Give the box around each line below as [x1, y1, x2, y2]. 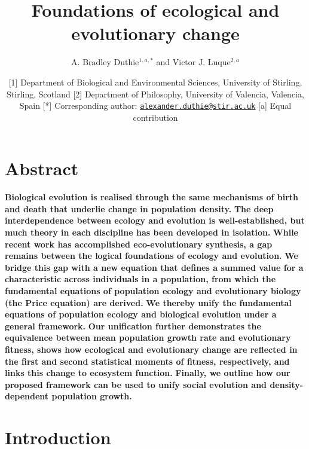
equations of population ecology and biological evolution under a [5, 308, 277, 320]
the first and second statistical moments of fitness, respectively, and [5, 355, 290, 367]
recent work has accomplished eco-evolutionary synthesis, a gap [5, 237, 273, 250]
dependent [5, 390, 49, 402]
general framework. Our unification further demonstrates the [5, 319, 261, 332]
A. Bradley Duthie [71, 56, 139, 68]
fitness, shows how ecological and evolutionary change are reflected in [5, 343, 298, 355]
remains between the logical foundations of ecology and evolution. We [5, 249, 298, 262]
